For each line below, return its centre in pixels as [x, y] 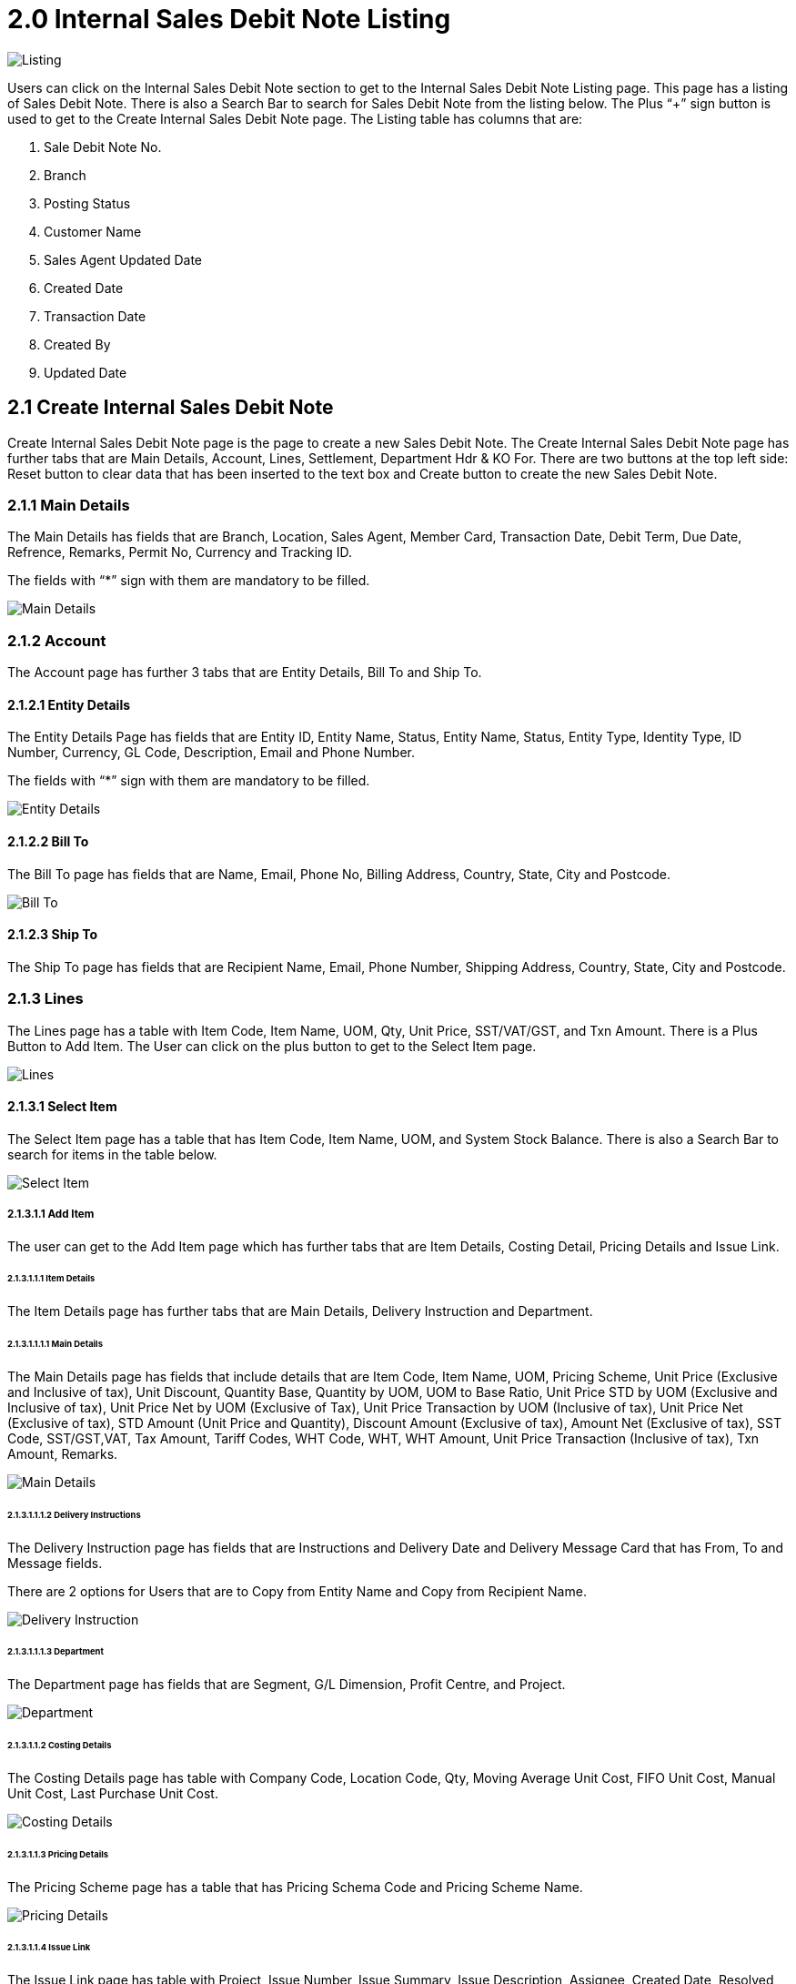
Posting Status [87, 203]
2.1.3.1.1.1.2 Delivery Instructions [74, 1514]
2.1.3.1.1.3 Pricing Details [58, 1854]
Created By [77, 344]
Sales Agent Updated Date [123, 259]
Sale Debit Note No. [103, 147]
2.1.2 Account [57, 640]
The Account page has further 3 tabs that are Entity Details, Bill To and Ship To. [245, 673]
